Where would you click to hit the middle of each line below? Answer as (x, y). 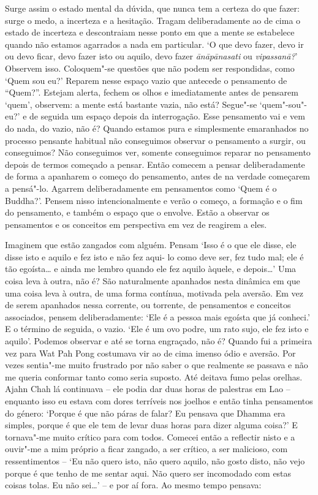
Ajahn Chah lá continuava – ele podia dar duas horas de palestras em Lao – (148, 389)
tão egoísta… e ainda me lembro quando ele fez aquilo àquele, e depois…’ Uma (151, 269)
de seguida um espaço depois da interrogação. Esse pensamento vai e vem (167, 116)
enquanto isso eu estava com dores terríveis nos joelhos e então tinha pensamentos (159, 401)
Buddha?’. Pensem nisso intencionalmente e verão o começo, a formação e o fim (154, 200)
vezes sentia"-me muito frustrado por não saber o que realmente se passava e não (157, 365)
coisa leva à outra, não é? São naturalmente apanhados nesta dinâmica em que (153, 281)
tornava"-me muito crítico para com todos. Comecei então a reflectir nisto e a (150, 436)
